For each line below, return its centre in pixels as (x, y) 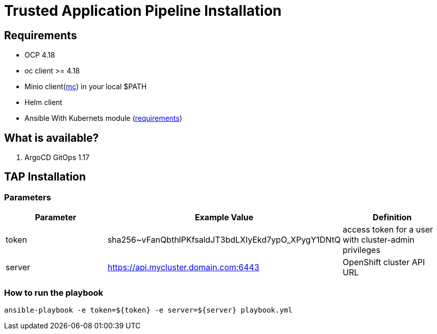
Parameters (28, 197)
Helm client (43, 102)
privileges (361, 250)
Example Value (224, 217)
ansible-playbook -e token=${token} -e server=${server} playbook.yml (148, 310)
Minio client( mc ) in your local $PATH (86, 87)
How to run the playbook (54, 292)
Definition (392, 217)
